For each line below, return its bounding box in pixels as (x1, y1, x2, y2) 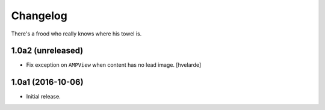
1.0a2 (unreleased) (11, 46, 84, 56)
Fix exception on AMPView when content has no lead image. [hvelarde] (26, 61, 202, 69)
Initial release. (26, 93, 61, 100)
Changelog (11, 9, 67, 22)
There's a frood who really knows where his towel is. (11, 30, 142, 37)
